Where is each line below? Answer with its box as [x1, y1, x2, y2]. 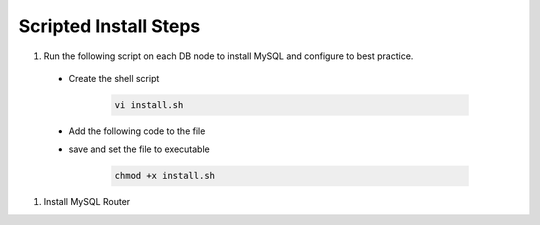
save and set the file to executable [68, 143, 210, 155]
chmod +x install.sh [114, 170, 215, 182]
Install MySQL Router [43, 196, 131, 208]
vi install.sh [114, 99, 184, 110]
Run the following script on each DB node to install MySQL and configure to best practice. [43, 50, 414, 62]
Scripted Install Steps [18, 15, 201, 37]
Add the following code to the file [68, 125, 206, 137]
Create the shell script [68, 72, 160, 84]
